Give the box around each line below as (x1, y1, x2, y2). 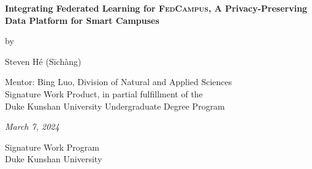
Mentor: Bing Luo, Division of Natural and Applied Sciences (5, 75, 232, 88)
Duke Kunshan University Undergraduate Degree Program (5, 99, 225, 112)
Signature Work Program (5, 140, 99, 153)
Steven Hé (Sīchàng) (5, 54, 82, 67)
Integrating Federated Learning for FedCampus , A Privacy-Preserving (5, 2, 308, 14)
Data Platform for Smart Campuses (5, 13, 159, 26)
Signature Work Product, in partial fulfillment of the (5, 87, 203, 100)
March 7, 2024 (5, 120, 59, 133)
